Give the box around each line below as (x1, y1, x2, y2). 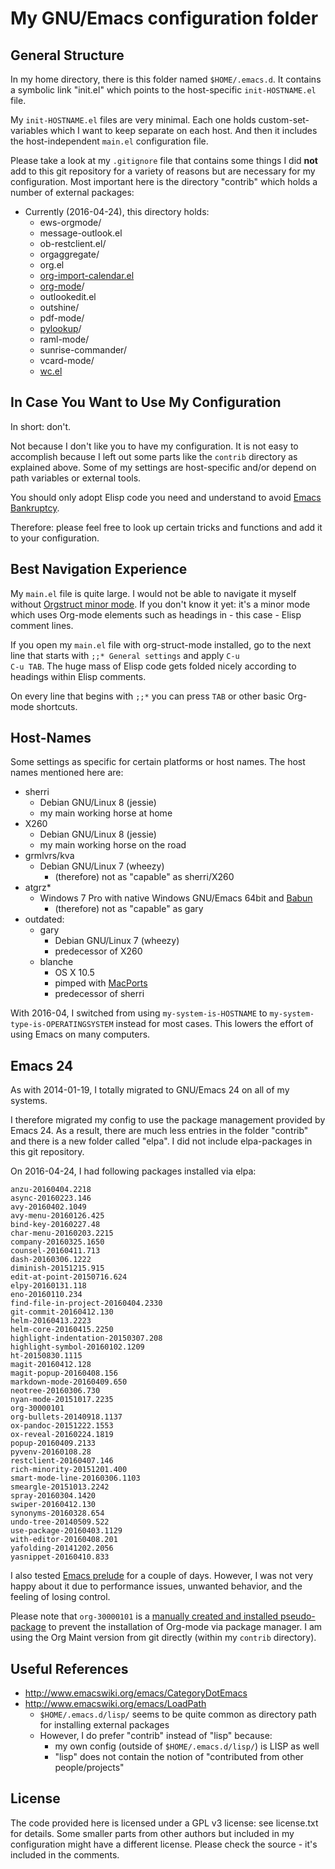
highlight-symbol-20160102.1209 (10, 1342, 145, 1352)
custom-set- (258, 114, 310, 126)
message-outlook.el (39, 227, 123, 239)
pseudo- (279, 1610, 316, 1622)
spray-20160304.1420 (10, 1491, 97, 1501)
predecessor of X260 (54, 945, 143, 957)
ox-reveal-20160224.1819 (10, 1430, 114, 1440)
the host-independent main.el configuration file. (10, 135, 209, 147)
